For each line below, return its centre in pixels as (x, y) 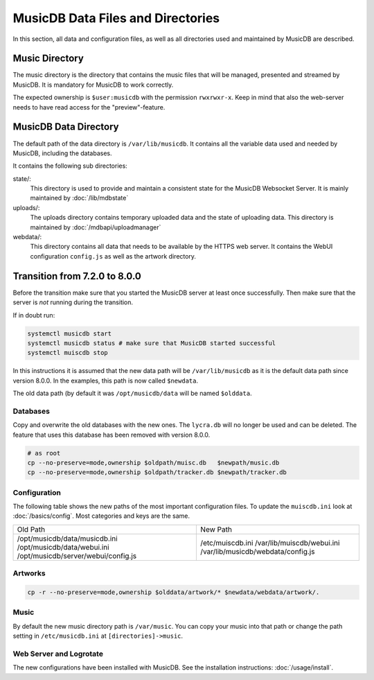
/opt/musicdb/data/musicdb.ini (67, 539)
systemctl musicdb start (70, 333)
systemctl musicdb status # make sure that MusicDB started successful (152, 343)
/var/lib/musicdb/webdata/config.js (258, 551)
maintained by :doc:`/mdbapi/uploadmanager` (96, 227)
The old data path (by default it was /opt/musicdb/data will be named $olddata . (132, 393)
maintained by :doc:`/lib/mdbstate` (79, 198)
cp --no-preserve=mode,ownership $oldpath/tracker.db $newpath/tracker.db (157, 472)
